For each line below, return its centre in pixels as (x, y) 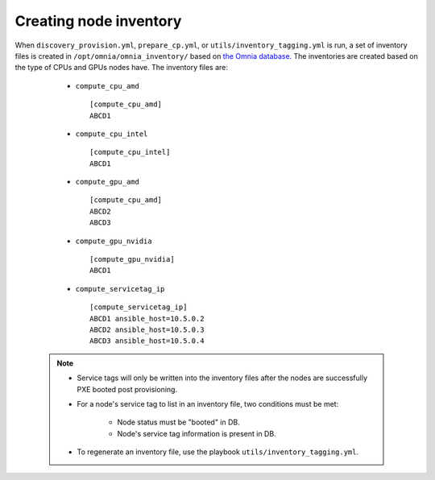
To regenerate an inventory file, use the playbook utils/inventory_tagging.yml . (218, 452)
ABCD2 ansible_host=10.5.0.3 (147, 329)
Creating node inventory (98, 21)
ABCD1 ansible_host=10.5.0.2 (147, 319)
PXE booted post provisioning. (127, 389)
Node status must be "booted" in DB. (179, 422)
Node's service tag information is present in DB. (197, 433)
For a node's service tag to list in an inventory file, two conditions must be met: (208, 403)
